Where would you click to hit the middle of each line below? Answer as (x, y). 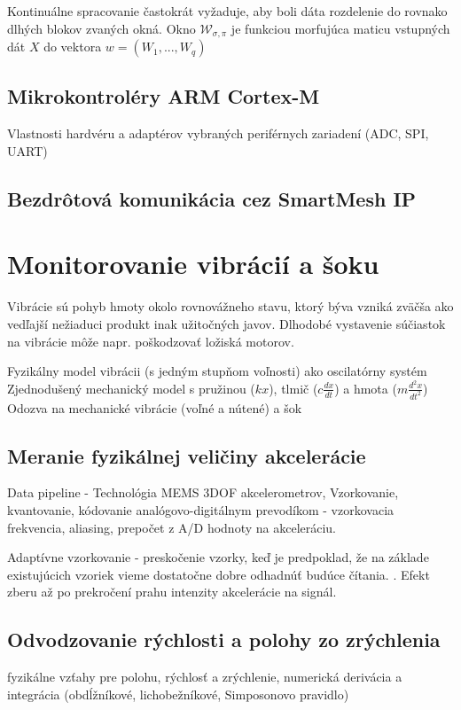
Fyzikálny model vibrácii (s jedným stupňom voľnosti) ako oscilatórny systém (217, 371)
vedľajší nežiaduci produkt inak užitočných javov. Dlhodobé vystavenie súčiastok (227, 323)
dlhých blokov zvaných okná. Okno (102, 28)
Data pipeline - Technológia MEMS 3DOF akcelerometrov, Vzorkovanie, (203, 492)
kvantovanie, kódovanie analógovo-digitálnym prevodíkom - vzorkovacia (201, 510)
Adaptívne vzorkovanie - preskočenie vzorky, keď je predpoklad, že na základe (218, 557)
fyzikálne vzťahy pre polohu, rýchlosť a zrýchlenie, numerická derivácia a (205, 677)
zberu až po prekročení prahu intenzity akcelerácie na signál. (172, 592)
